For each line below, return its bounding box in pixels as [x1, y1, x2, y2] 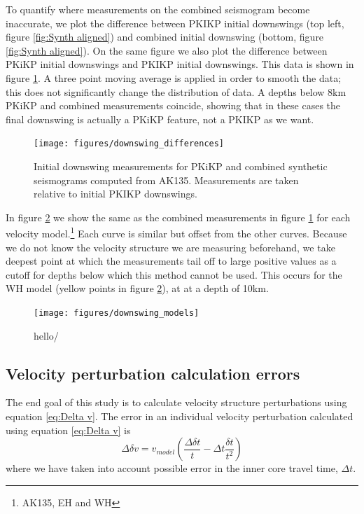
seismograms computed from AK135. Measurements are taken [34, 172, 299, 187]
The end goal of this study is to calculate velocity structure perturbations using [6, 395, 347, 410]
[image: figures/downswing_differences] [34, 139, 225, 149]
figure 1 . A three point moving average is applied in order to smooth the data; [6, 70, 342, 85]
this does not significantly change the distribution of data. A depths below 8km [6, 84, 346, 99]
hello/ [34, 328, 59, 342]
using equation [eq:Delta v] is [6, 422, 131, 437]
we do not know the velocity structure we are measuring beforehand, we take [6, 239, 335, 254]
